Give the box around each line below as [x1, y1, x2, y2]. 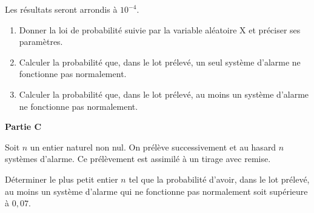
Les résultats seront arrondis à [5, 3, 118, 15]
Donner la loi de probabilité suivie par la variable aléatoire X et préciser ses [19, 23, 301, 36]
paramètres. [19, 35, 63, 48]
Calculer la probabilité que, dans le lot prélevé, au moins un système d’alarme [19, 87, 309, 100]
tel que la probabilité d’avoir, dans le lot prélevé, [129, 172, 310, 185]
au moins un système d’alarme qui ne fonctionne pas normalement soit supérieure [5, 184, 308, 197]
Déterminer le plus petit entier [5, 172, 118, 185]
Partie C [5, 120, 42, 133]
